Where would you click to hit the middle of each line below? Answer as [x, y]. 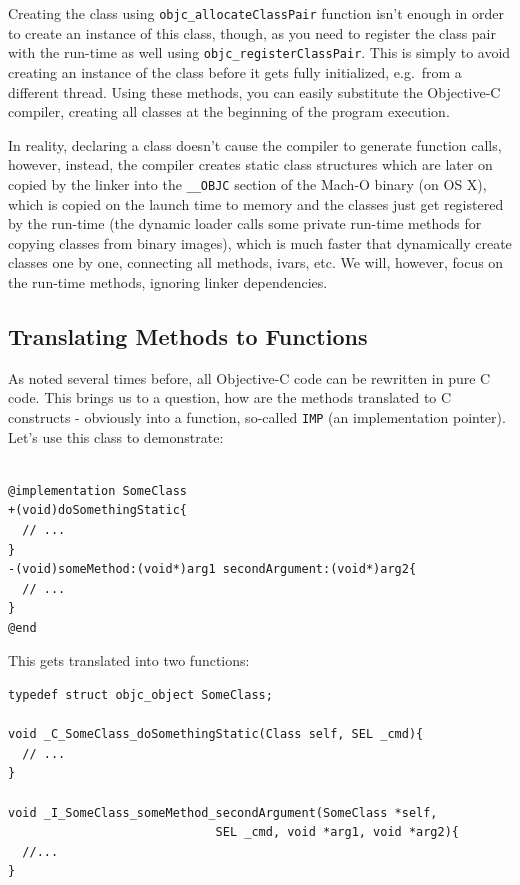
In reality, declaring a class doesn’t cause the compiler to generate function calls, [255, 144]
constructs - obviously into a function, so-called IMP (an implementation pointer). [257, 416]
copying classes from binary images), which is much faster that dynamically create [260, 242]
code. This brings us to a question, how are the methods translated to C [230, 397]
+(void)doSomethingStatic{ [97, 510]
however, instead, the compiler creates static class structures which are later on [250, 164]
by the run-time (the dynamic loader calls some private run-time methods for [245, 223]
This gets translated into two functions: [129, 660]
